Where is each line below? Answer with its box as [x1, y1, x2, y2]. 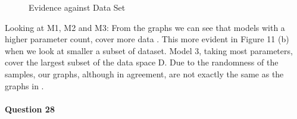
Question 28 [5, 102, 55, 115]
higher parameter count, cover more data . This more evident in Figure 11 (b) [5, 33, 289, 45]
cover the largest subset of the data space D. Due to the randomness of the [5, 56, 279, 68]
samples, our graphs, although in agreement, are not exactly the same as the [5, 67, 284, 80]
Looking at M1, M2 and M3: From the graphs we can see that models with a [5, 21, 285, 33]
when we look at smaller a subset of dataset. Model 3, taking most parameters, [5, 44, 293, 57]
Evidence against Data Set [29, 1, 126, 13]
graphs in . [5, 79, 44, 92]
